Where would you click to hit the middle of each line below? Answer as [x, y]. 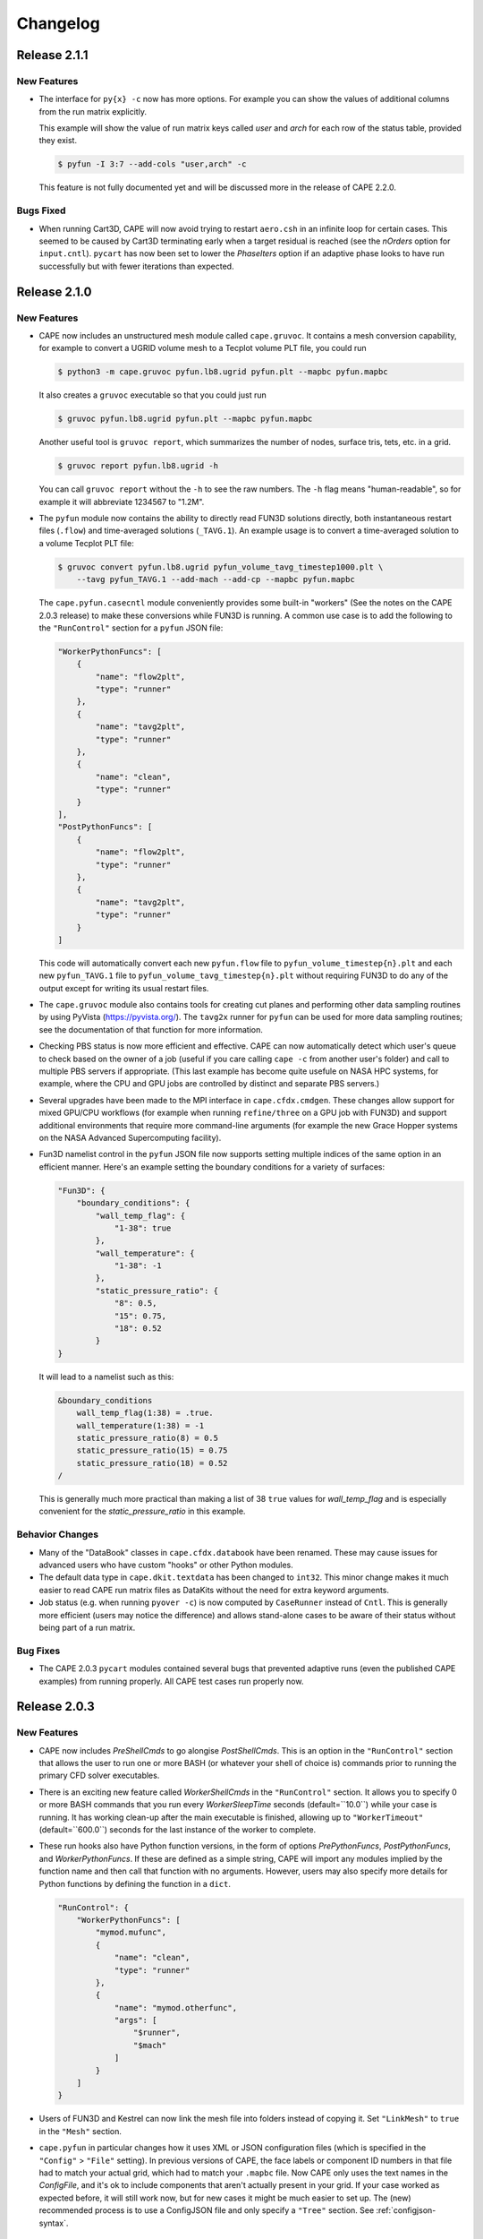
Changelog [58, 23]
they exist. [58, 141]
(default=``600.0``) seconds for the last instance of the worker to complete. [178, 1830]
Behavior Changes [57, 1534]
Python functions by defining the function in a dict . [135, 1883]
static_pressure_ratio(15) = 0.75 [152, 1450]
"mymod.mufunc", [131, 1933]
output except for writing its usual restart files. [124, 988]
